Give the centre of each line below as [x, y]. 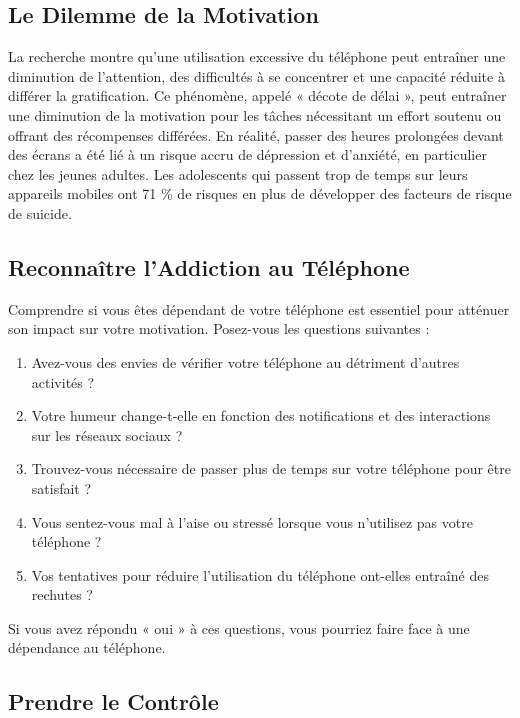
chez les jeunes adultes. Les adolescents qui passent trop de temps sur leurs [238, 173]
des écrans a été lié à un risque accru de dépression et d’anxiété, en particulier [247, 154]
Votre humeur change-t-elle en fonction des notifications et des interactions [261, 415]
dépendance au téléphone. [87, 647]
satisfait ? [61, 487]
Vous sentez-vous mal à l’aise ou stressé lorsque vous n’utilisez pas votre [252, 521]
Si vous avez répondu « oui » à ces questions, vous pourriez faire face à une [239, 627]
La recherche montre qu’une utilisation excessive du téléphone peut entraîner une [257, 56]
